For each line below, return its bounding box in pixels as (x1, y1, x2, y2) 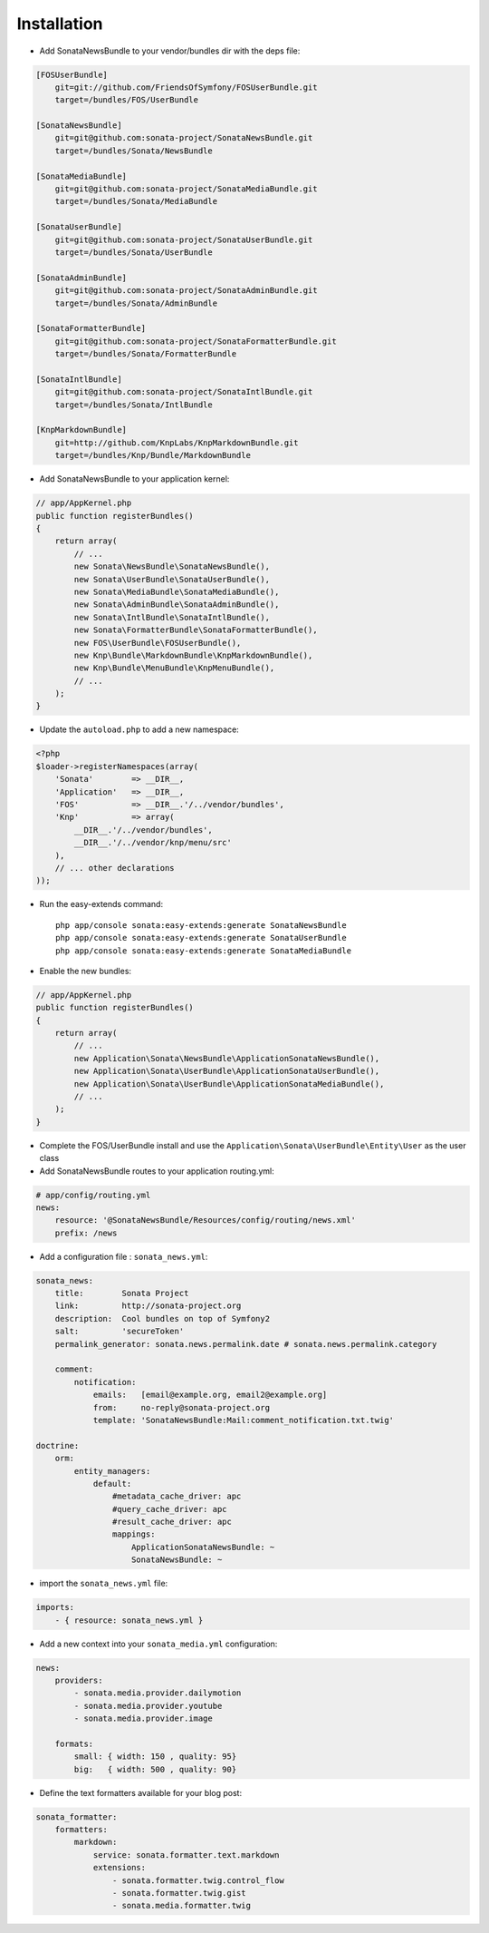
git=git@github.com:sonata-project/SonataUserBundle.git (54, 234, 313, 245)
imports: (35, 1602, 75, 1613)
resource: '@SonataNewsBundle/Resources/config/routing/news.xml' (54, 1215, 357, 1225)
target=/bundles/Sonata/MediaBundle (54, 196, 217, 207)
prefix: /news (54, 1227, 118, 1238)
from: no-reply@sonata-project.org (92, 1402, 271, 1412)
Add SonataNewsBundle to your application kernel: (39, 473, 230, 484)
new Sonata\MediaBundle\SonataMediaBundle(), (73, 586, 280, 597)
